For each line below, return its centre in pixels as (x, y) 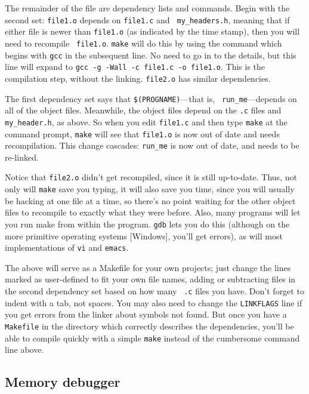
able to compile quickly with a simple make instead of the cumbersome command (152, 338)
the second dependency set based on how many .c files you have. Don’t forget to (154, 291)
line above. (24, 350)
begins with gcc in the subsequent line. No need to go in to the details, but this (151, 55)
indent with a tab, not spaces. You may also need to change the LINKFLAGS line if (154, 302)
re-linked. (22, 157)
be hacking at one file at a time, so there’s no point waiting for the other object (150, 200)
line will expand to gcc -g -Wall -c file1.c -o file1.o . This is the (135, 67)
